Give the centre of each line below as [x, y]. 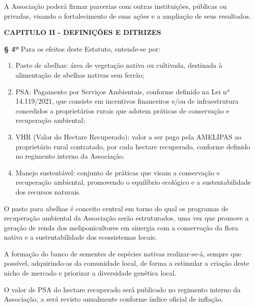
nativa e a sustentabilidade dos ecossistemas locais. [81, 237]
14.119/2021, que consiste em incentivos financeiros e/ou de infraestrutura [127, 101]
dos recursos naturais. [48, 191]
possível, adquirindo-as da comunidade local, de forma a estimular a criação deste [127, 263]
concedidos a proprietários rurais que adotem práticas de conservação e [122, 110]
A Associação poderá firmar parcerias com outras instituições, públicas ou [115, 6]
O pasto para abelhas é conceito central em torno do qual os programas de [116, 208]
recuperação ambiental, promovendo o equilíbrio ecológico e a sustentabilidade [133, 182]
